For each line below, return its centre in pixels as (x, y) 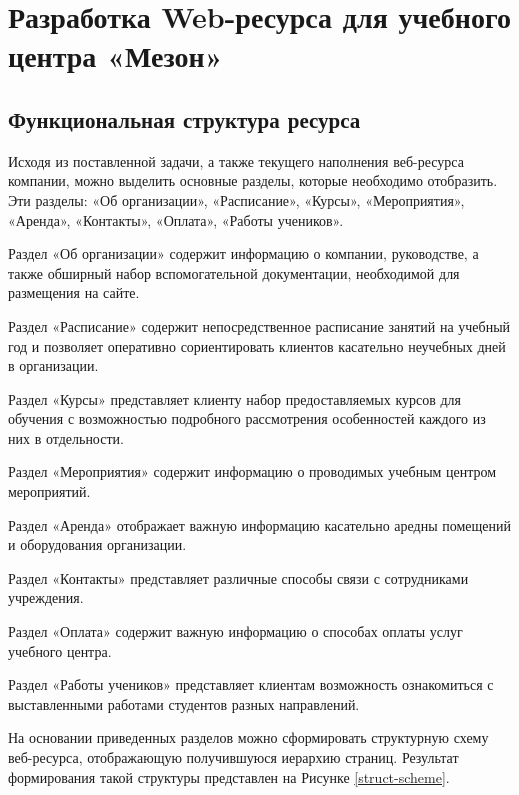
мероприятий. (49, 491)
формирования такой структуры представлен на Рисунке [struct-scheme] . (229, 776)
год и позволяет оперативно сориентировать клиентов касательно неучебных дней (257, 345)
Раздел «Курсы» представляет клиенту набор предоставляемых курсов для (235, 398)
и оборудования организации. (97, 544)
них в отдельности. (66, 437)
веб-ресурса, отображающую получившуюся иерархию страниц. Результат (233, 757)
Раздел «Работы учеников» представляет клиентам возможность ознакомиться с (251, 684)
